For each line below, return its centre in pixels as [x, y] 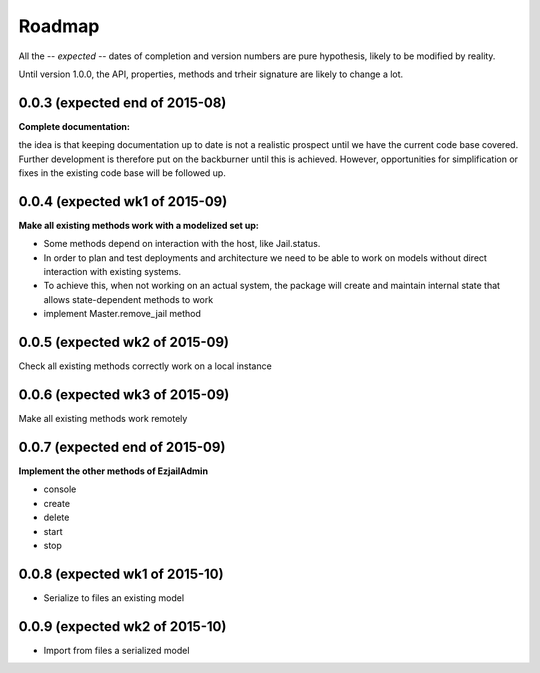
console [60, 489]
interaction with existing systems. [112, 272]
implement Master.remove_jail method [122, 314]
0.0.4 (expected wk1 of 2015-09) [123, 201]
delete [56, 517]
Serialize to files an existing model [114, 597]
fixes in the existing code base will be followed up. [122, 173]
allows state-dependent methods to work [128, 299]
